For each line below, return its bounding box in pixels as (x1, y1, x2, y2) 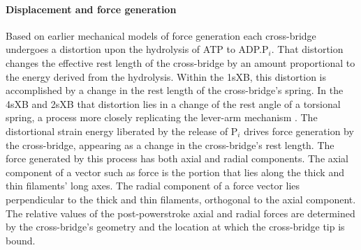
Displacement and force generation (6, 1, 177, 16)
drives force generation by (244, 123, 354, 138)
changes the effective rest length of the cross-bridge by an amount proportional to (6, 55, 355, 70)
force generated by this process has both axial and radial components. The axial (6, 151, 348, 166)
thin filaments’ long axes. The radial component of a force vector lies (6, 178, 300, 193)
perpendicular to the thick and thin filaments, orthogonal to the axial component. (6, 192, 356, 206)
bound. (6, 233, 36, 247)
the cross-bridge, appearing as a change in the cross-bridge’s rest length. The (6, 137, 334, 152)
